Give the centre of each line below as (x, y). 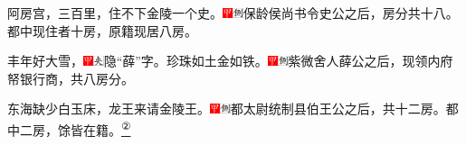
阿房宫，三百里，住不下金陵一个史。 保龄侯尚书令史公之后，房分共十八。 (233, 13)
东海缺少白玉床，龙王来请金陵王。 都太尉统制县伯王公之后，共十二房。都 (233, 109)
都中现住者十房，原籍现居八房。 (102, 30)
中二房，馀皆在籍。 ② (69, 128)
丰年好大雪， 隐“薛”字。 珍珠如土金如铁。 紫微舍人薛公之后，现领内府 (230, 61)
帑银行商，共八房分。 (71, 78)
